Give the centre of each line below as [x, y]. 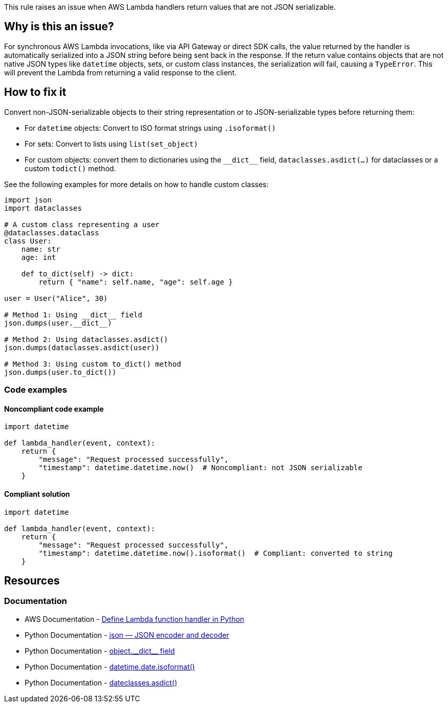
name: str [41, 249]
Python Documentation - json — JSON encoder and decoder [127, 635]
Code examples [36, 390]
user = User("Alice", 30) [56, 298]
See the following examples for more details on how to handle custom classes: [136, 184]
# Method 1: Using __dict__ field [73, 315]
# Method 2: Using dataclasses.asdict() [86, 339]
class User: [28, 241]
